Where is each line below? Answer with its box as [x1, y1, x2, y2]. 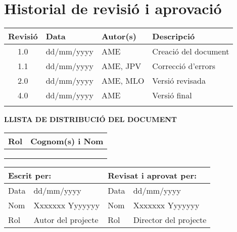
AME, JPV [101, 60, 141, 72]
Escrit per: [8, 169, 52, 181]
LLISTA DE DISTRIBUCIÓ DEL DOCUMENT [4, 114, 177, 125]
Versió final [152, 89, 192, 101]
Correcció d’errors [152, 60, 216, 72]
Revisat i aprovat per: [108, 169, 197, 181]
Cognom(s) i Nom [30, 135, 104, 147]
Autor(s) [101, 30, 136, 42]
